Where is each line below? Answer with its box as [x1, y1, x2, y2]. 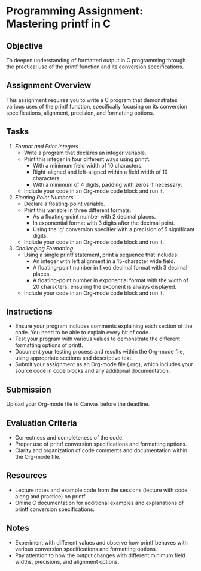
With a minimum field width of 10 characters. [32, 162, 143, 169]
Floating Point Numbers [14, 193, 74, 201]
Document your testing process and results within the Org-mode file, [14, 348, 185, 355]
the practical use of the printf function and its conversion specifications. [6, 63, 184, 70]
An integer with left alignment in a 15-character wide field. [32, 257, 175, 265]
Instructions [6, 307, 53, 317]
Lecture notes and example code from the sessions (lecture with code [14, 486, 188, 494]
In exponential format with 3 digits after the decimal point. [32, 219, 175, 226]
